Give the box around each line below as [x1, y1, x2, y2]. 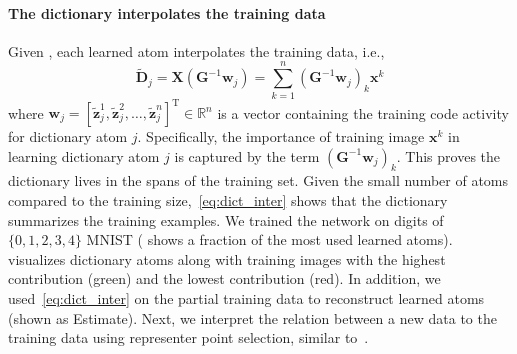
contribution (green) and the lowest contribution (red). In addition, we [8, 268, 441, 289]
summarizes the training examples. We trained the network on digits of [8, 209, 444, 230]
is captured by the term [174, 145, 320, 166]
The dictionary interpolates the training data [8, 2, 326, 23]
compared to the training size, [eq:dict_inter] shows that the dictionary [8, 190, 448, 210]
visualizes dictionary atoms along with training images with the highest [8, 248, 446, 269]
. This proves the [396, 145, 501, 166]
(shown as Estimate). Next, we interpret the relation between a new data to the [8, 307, 497, 328]
